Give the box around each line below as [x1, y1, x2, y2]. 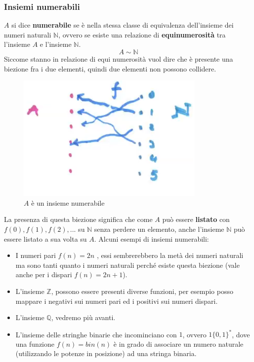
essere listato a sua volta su [4, 233, 87, 244]
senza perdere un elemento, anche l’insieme [94, 223, 224, 234]
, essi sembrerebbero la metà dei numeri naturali [96, 250, 244, 260]
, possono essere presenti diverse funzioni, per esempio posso [51, 286, 233, 296]
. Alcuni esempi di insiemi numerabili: [94, 233, 209, 244]
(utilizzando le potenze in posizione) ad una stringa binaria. [15, 348, 197, 359]
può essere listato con [162, 214, 230, 224]
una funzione [15, 338, 54, 349]
